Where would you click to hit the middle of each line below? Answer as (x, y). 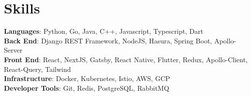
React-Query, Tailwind (38, 69)
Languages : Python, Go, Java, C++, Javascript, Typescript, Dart (104, 31)
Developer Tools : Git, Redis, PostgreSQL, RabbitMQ (87, 88)
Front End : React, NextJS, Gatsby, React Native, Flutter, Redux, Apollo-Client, (126, 59)
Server (13, 50)
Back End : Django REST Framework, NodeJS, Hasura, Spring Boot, (108, 40)
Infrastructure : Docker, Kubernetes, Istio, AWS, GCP (87, 78)
